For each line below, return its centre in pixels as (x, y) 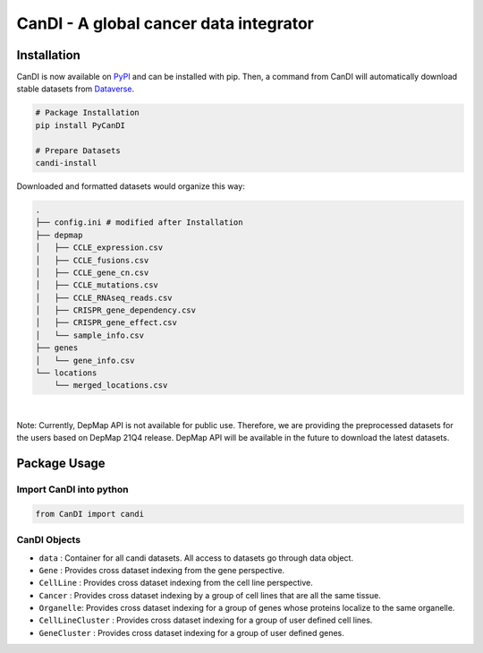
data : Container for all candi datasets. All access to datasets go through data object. (196, 558)
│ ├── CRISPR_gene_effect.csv (106, 323)
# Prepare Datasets (78, 150)
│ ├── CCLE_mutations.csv (97, 285)
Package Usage (61, 464)
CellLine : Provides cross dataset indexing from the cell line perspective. (176, 583)
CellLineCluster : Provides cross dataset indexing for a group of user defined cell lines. (206, 620)
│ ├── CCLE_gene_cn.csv (92, 272)
